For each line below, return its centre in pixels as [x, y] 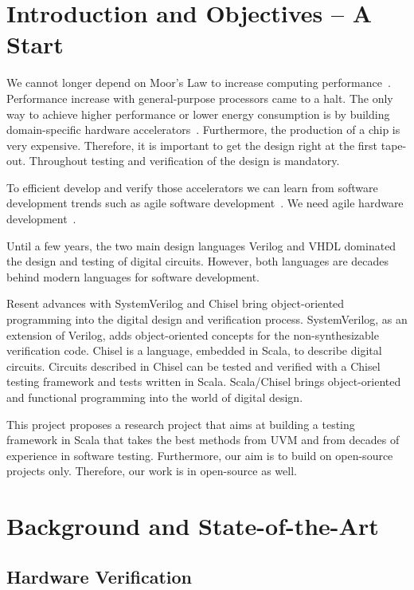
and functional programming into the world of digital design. [155, 397]
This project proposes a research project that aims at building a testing [181, 424]
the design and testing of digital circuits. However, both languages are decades [197, 261]
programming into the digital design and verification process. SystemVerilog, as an [207, 319]
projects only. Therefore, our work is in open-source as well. [152, 471]
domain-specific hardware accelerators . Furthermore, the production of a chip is [203, 130]
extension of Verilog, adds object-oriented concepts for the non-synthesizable [193, 334]
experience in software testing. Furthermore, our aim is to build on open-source [200, 455]
